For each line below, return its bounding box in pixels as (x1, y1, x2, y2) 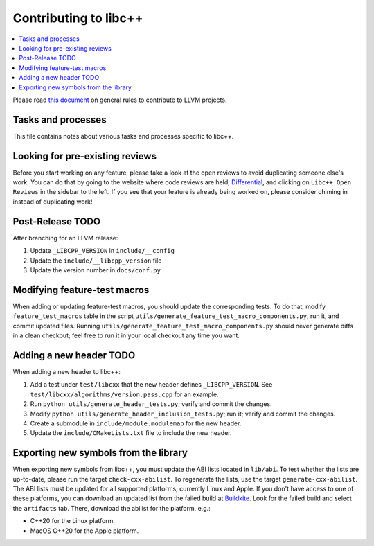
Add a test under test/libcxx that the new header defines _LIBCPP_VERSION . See (30, 380, 273, 389)
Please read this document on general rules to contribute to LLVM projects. (12, 96, 227, 104)
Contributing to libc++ (12, 10, 143, 26)
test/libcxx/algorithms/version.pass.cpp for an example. (30, 390, 219, 398)
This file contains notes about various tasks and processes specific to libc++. (12, 132, 234, 140)
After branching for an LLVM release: (12, 234, 118, 242)
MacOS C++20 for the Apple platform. (30, 527, 139, 535)
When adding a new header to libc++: (12, 367, 121, 376)
